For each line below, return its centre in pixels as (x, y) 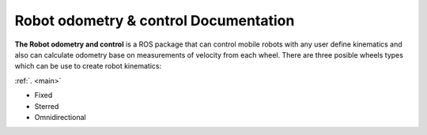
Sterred (47, 106)
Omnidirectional (60, 117)
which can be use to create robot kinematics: (88, 66)
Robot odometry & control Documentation (155, 21)
